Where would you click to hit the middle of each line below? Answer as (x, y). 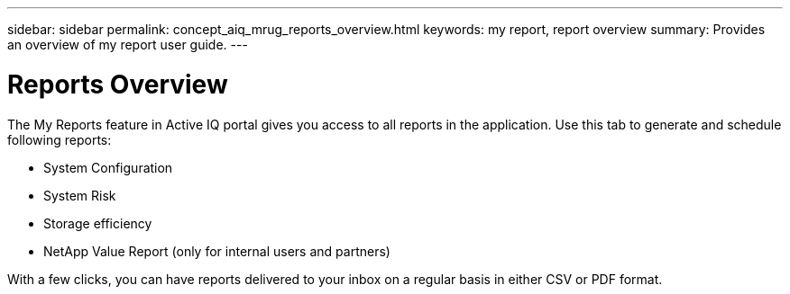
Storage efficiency (98, 223)
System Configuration (108, 167)
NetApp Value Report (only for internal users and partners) (217, 251)
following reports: (60, 139)
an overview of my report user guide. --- (128, 45)
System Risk (80, 195)
